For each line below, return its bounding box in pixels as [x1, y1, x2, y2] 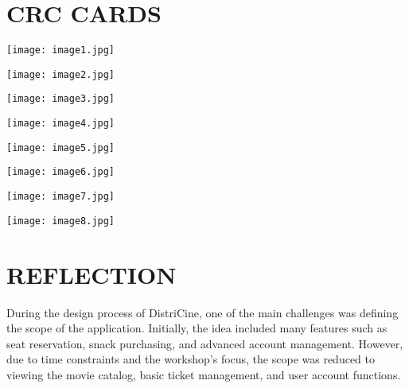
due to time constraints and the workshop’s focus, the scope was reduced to [6, 351, 376, 367]
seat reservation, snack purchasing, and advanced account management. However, [6, 335, 403, 351]
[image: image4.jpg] [6, 118, 115, 130]
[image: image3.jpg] [6, 93, 115, 105]
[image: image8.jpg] [6, 215, 115, 227]
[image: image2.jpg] [6, 68, 115, 80]
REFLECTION [6, 258, 177, 290]
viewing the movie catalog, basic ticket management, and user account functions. [6, 366, 401, 382]
